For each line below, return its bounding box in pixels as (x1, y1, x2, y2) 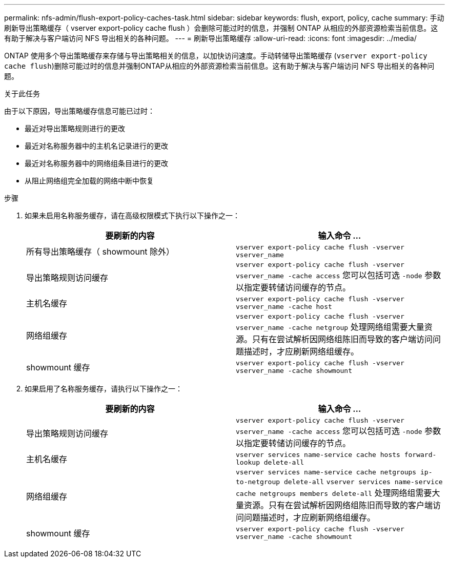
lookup (236, 459, 260, 466)
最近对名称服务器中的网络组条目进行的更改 (25, 159, 168, 168)
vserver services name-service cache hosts (236, 451, 400, 459)
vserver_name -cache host (236, 303, 332, 310)
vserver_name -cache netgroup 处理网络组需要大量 (236, 322, 424, 332)
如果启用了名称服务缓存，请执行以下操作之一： (25, 384, 182, 393)
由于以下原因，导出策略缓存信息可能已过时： (4, 107, 155, 115)
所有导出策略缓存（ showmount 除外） (26, 246, 175, 257)
